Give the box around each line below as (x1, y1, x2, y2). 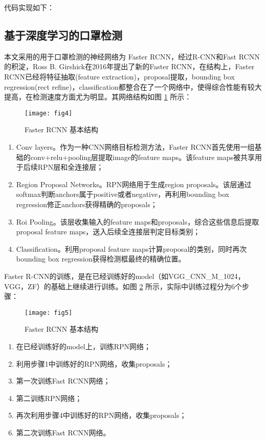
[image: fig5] (25, 309, 73, 316)
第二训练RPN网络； (16, 392, 82, 403)
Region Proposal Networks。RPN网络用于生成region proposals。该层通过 (16, 178, 252, 189)
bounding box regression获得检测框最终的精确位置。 (16, 253, 186, 264)
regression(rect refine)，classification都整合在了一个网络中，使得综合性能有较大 (4, 81, 262, 92)
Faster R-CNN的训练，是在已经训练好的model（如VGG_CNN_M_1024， (4, 270, 245, 281)
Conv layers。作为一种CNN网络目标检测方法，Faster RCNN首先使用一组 (16, 142, 255, 152)
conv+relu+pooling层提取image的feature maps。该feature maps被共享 (30, 151, 255, 162)
